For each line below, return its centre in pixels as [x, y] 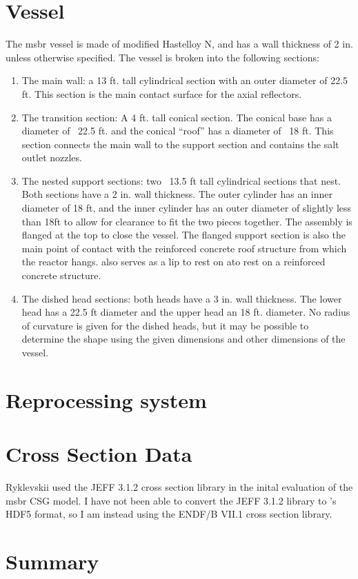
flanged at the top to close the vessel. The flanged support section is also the [183, 235]
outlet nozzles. [52, 158]
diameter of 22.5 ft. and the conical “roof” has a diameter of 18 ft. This [178, 131]
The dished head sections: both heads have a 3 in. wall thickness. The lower [182, 298]
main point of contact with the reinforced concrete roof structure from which [184, 248]
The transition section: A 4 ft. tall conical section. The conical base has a [177, 117]
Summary [52, 561]
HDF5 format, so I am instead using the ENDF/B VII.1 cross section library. [169, 514]
